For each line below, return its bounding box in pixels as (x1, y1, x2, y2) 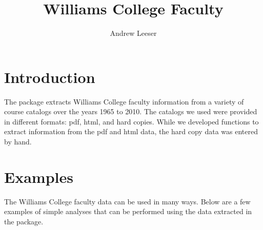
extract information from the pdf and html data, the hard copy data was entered (4, 126, 258, 137)
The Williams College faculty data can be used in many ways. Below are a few (4, 196, 251, 206)
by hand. (4, 136, 32, 147)
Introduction (4, 66, 95, 87)
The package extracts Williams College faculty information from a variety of (4, 96, 244, 107)
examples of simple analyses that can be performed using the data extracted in (4, 206, 252, 217)
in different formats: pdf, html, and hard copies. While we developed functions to (4, 116, 259, 127)
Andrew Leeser (110, 28, 157, 38)
